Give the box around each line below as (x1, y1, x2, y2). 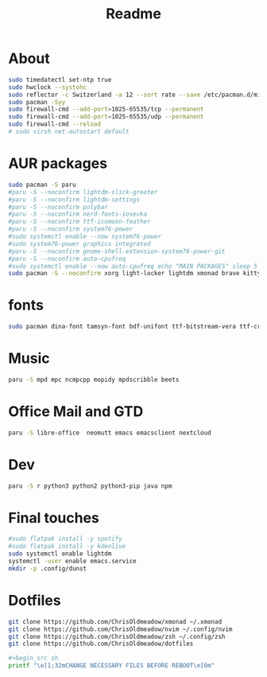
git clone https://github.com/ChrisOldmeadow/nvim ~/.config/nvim (8, 625, 233, 633)
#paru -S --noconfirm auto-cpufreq (8, 255, 126, 263)
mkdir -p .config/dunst (8, 564, 87, 573)
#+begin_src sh (8, 654, 59, 663)
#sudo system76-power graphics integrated (8, 239, 151, 247)
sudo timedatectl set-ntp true (8, 76, 112, 84)
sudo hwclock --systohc (8, 83, 87, 91)
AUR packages (8, 154, 108, 173)
